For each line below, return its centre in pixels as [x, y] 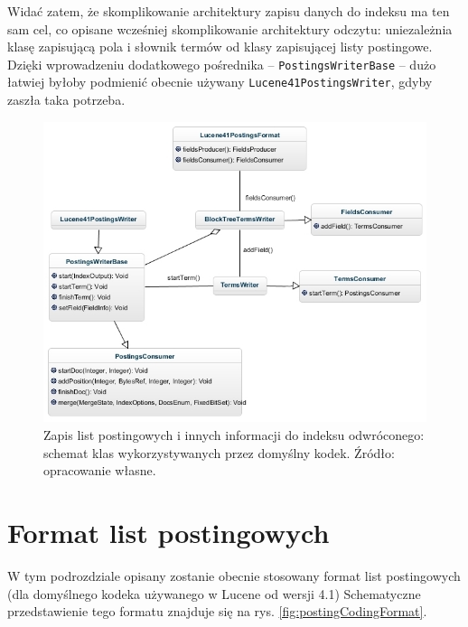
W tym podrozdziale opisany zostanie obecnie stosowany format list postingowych [234, 575]
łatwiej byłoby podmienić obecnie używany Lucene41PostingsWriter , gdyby [220, 82]
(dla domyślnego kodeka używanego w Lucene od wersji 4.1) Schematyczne [214, 593]
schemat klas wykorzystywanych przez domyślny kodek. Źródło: [219, 452]
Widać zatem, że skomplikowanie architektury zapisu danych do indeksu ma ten [229, 11]
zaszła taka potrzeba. [66, 100]
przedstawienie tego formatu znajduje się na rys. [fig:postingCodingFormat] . [217, 611]
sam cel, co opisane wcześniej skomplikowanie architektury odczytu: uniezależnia [230, 28]
